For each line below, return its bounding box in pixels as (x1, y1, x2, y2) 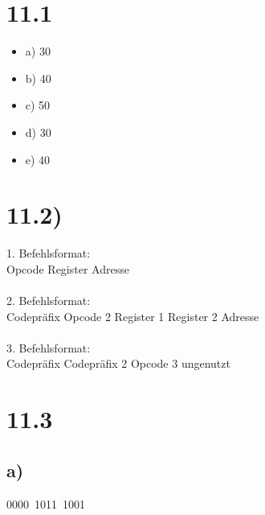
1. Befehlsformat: (6, 245, 91, 262)
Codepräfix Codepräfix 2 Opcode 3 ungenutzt (6, 355, 230, 372)
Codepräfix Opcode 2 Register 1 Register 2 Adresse (6, 307, 259, 324)
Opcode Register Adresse (6, 260, 129, 277)
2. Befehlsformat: (6, 292, 91, 308)
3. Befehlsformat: (6, 339, 91, 356)
